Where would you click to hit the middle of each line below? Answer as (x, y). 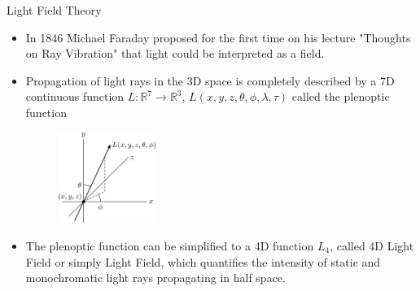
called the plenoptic (341, 96)
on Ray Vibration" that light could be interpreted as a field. (175, 53)
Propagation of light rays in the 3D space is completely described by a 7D (210, 80)
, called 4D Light (372, 246)
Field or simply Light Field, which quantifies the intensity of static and (203, 261)
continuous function (75, 96)
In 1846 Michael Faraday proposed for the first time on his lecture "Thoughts (218, 37)
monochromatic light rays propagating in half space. (155, 278)
